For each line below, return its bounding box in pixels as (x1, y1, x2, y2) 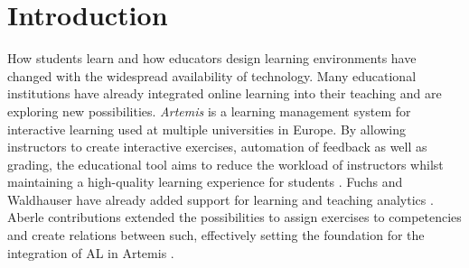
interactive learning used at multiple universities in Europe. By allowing (7, 119, 407, 138)
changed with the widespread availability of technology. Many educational (7, 66, 417, 85)
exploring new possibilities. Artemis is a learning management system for (7, 101, 411, 120)
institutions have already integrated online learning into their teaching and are (7, 84, 442, 103)
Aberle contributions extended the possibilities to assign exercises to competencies (7, 208, 462, 226)
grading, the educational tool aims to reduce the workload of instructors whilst (7, 154, 444, 173)
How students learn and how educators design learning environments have (7, 49, 417, 68)
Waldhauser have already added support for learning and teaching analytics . (7, 189, 434, 208)
